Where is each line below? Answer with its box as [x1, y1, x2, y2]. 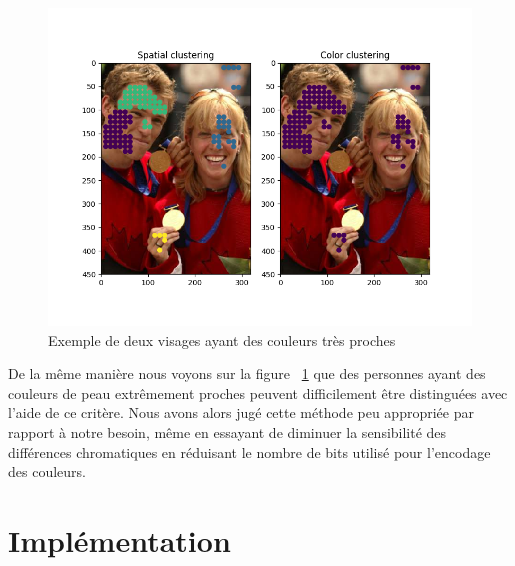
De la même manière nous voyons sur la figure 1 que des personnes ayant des [8, 363, 486, 384]
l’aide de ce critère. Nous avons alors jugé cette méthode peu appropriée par [8, 402, 474, 423]
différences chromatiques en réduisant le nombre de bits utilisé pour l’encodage [8, 441, 491, 462]
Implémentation [8, 519, 231, 560]
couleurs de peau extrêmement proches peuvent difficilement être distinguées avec [8, 382, 508, 403]
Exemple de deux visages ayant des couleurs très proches [48, 329, 396, 350]
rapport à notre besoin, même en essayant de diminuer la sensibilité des [8, 421, 447, 442]
